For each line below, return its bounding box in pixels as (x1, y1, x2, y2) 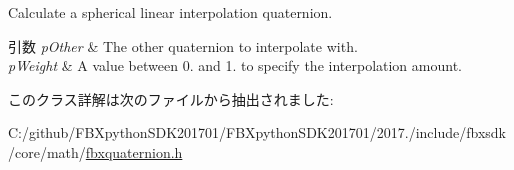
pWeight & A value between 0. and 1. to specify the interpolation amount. (8, 55, 462, 76)
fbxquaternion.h (85, 141, 183, 162)
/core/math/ (8, 141, 86, 162)
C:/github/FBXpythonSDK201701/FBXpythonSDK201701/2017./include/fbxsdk (8, 122, 506, 143)
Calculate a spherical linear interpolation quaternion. (8, 2, 333, 22)
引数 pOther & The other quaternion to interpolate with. (8, 35, 358, 56)
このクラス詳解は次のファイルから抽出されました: (8, 88, 334, 109)
